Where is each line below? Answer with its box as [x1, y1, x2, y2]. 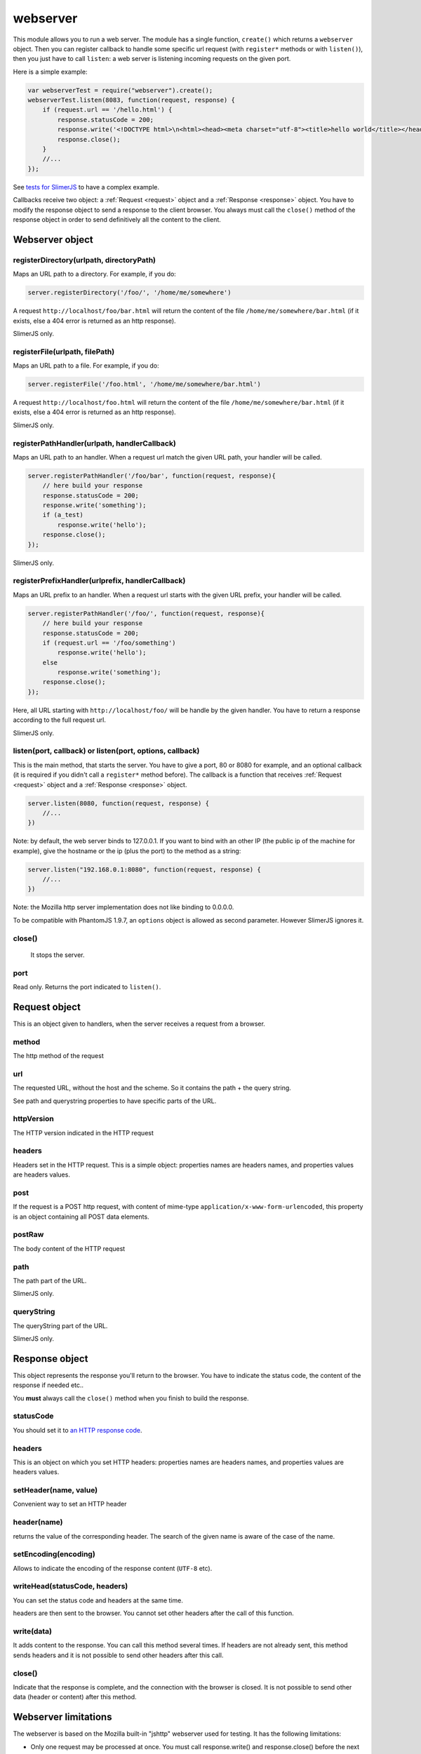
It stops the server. [30, 951, 85, 959]
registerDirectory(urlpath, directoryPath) [13, 255, 156, 265]
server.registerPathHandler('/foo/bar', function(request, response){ [27, 471, 276, 480]
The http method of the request [13, 1051, 105, 1059]
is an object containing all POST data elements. [13, 1212, 150, 1221]
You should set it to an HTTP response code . [13, 1426, 142, 1434]
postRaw [13, 1230, 44, 1240]
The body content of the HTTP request [13, 1244, 126, 1252]
